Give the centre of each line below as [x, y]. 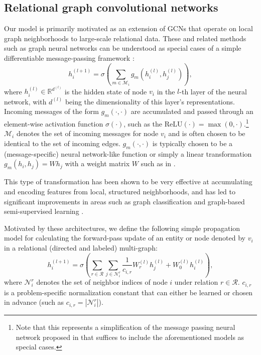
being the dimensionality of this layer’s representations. [150, 101]
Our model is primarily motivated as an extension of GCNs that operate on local [129, 28]
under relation [196, 282]
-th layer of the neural [213, 91]
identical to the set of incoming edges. [62, 143]
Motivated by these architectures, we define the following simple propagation [122, 228]
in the [166, 91]
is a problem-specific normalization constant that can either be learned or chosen [128, 292]
